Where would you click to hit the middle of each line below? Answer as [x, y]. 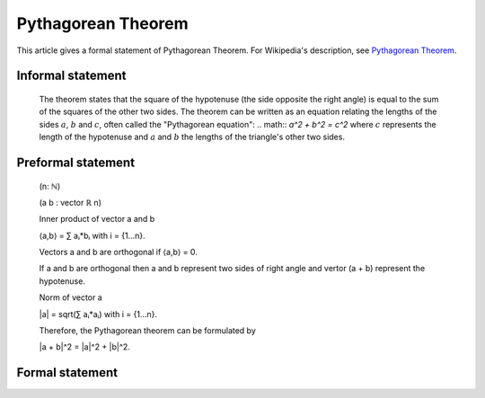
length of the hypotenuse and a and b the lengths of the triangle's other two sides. [192, 137]
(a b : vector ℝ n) [71, 202]
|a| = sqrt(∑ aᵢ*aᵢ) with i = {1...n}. [98, 314]
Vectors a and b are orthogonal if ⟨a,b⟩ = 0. [118, 252]
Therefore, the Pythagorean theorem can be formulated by [147, 331]
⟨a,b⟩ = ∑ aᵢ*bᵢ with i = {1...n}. [92, 235]
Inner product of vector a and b [97, 219]
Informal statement [71, 76]
